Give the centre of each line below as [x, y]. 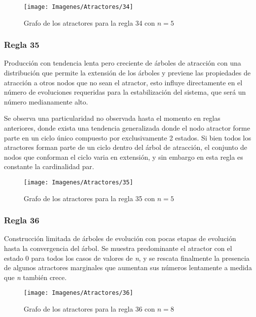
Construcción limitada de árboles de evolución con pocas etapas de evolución [120, 238]
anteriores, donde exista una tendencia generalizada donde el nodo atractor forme [127, 128]
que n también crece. [35, 277]
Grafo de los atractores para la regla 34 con [90, 22]
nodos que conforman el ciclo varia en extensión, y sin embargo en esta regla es [124, 157]
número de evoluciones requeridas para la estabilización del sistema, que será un [125, 92]
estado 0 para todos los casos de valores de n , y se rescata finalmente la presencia [127, 258]
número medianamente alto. [46, 101]
